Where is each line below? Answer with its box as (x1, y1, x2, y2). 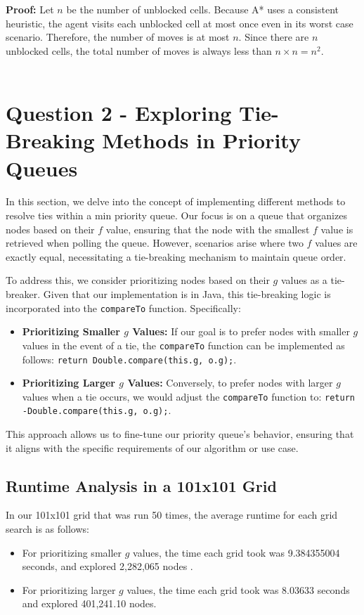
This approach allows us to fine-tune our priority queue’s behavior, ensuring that (6, 427, 354, 441)
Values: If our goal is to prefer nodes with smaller (132, 324, 350, 339)
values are (315, 235, 358, 250)
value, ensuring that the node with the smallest (105, 221, 310, 236)
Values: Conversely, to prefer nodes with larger (127, 375, 333, 390)
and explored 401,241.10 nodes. (22, 596, 157, 611)
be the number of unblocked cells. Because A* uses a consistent (66, 2, 339, 16)
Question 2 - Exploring (6, 98, 232, 127)
